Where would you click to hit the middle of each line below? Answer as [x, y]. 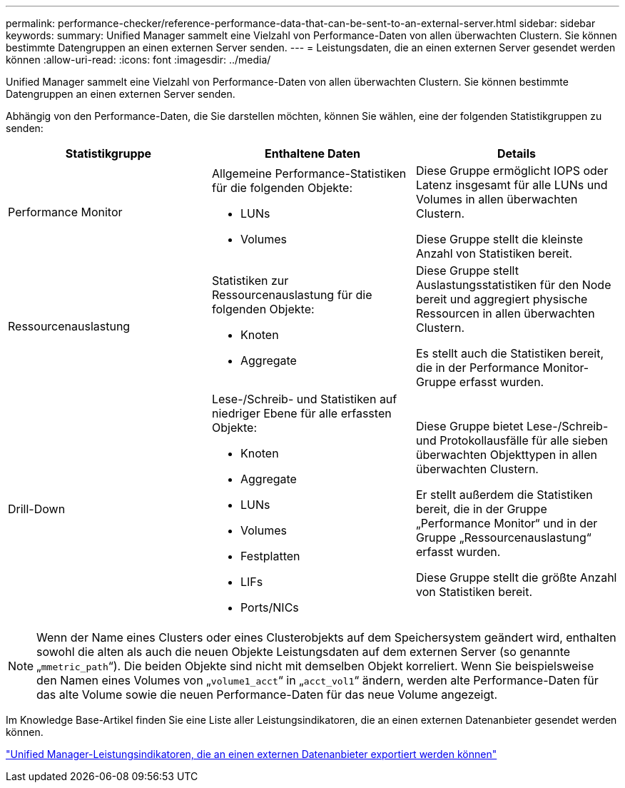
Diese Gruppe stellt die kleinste [499, 239]
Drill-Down [37, 509]
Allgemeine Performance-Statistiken [309, 173]
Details [517, 153]
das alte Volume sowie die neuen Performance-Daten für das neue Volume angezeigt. [267, 694]
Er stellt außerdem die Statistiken [504, 495]
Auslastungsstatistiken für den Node [513, 285]
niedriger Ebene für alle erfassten [301, 413]
